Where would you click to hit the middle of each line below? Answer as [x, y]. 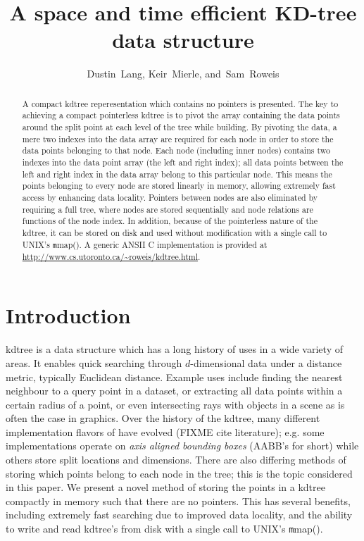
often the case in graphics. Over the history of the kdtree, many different [163, 418]
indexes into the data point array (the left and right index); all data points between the [183, 162]
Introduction [68, 315]
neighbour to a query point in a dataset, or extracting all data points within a [174, 391]
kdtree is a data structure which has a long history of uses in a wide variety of [174, 349]
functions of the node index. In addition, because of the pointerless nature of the [170, 221]
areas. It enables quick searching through [94, 362]
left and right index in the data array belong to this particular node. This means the [177, 174]
